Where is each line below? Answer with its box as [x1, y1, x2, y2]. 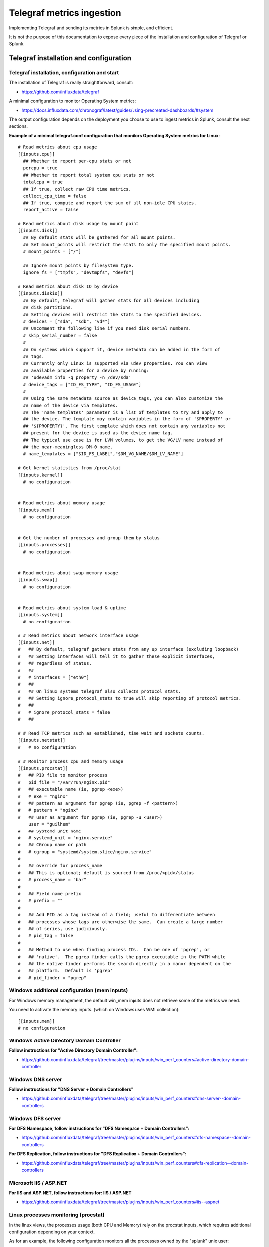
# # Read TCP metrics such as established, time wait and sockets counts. [18, 731, 205, 736]
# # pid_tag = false [18, 933, 74, 939]
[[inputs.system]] [18, 612, 63, 618]
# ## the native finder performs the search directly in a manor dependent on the [18, 961, 231, 966]
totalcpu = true [23, 179, 63, 185]
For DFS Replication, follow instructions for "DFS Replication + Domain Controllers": [9, 1151, 187, 1157]
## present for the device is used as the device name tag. [23, 430, 173, 436]
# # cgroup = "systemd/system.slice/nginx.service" [18, 849, 152, 855]
